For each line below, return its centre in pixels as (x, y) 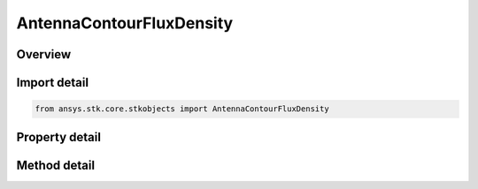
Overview (44, 54)
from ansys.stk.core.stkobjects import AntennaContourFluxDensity (182, 109)
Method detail (56, 165)
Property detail (59, 137)
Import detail (52, 83)
